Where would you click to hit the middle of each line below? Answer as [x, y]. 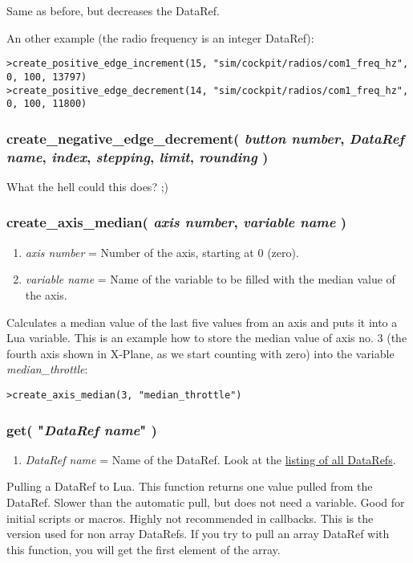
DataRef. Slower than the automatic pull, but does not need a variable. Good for [206, 502]
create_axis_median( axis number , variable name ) [177, 222]
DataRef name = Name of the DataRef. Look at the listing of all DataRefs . [211, 459]
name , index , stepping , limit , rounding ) [138, 156]
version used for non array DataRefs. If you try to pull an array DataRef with [198, 534]
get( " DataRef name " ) [82, 429]
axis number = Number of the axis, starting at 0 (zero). [162, 252]
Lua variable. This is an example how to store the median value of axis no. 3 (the [207, 338]
